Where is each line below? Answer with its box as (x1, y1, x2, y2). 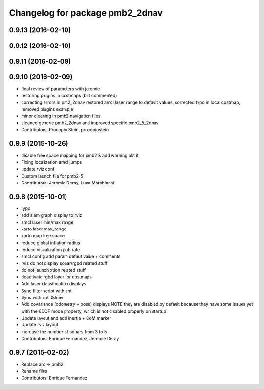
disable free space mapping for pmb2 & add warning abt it (21, 152, 139, 159)
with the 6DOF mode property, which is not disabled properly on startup (21, 308, 166, 314)
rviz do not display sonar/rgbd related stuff (21, 260, 108, 266)
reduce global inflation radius (21, 240, 80, 246)
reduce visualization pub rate (21, 247, 80, 252)
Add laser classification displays (21, 281, 87, 287)
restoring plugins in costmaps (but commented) (21, 92, 117, 98)
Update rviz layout (21, 322, 59, 328)
